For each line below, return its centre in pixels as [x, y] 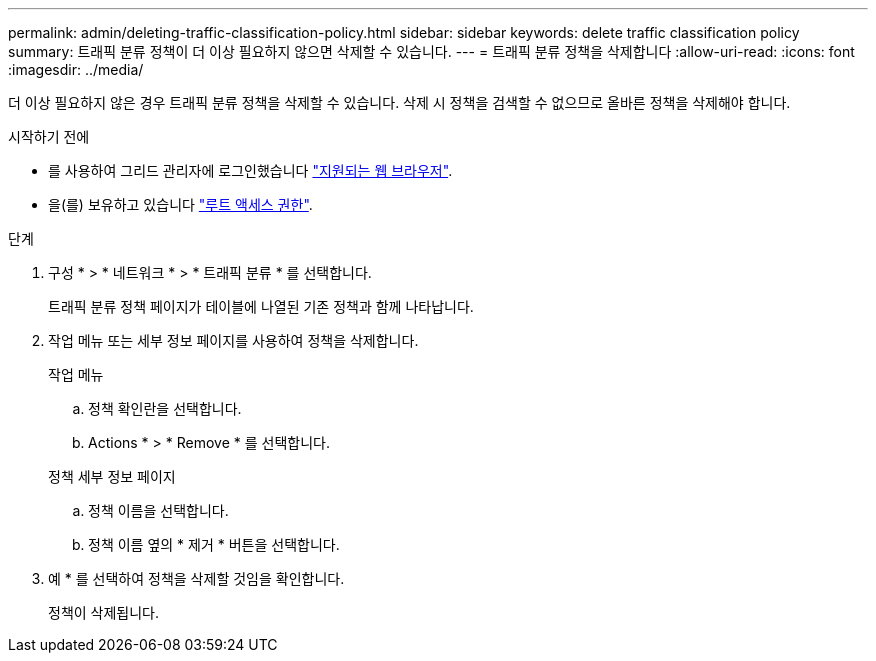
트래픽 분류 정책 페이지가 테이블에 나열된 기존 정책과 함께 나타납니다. [261, 306]
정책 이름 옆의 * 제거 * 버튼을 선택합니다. [214, 544]
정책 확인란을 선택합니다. [165, 408]
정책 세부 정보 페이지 [112, 476]
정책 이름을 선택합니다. [158, 510]
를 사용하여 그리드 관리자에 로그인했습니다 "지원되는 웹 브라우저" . [250, 170]
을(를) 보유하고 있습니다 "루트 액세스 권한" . [180, 204]
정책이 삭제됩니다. [104, 612]
